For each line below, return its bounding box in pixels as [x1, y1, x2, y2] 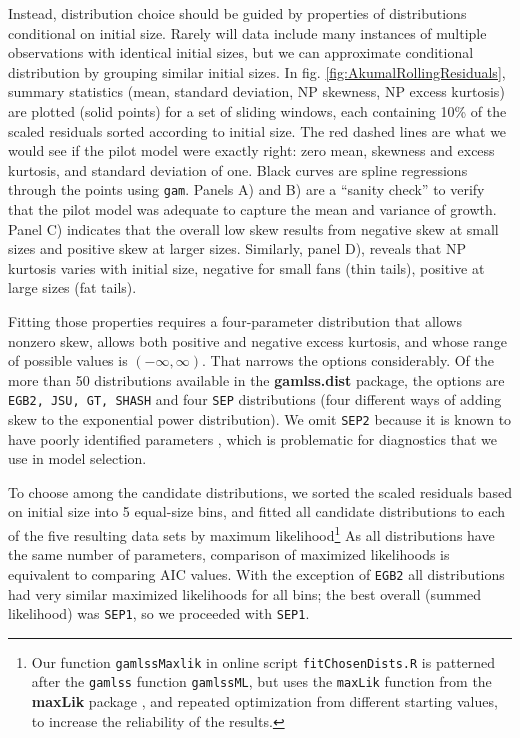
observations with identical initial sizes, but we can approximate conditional [8, 42, 474, 63]
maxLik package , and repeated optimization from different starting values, [31, 691, 498, 712]
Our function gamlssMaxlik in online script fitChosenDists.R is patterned [31, 651, 496, 672]
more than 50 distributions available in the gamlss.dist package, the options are [8, 369, 505, 390]
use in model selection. [8, 448, 147, 469]
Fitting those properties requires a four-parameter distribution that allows [8, 310, 462, 331]
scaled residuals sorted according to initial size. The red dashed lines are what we [8, 120, 507, 141]
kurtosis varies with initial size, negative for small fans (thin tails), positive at [8, 257, 485, 278]
